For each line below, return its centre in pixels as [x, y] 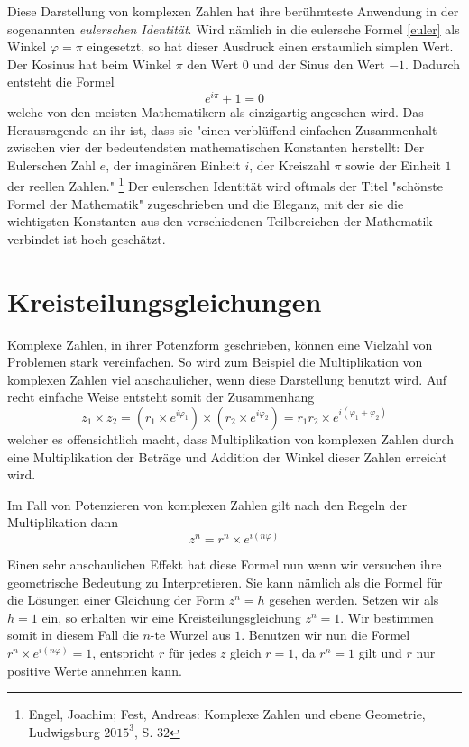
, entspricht [124, 652]
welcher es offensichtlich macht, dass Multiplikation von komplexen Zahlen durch [231, 438]
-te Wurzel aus [190, 635]
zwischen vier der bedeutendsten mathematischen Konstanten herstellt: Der [216, 147]
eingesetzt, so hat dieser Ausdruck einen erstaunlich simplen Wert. [270, 46]
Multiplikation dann [63, 522]
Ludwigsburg [64, 731]
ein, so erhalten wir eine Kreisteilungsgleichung [171, 617]
